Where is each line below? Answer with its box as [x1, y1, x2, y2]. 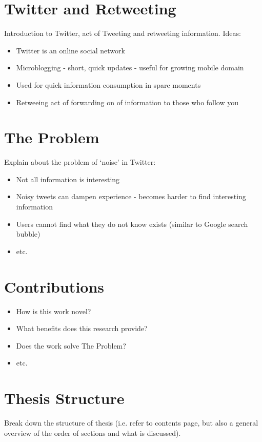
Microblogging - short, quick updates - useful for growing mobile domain [16, 62, 244, 73]
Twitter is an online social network [16, 45, 125, 55]
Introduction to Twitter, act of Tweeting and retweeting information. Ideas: [4, 28, 241, 39]
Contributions [4, 276, 105, 297]
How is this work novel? [16, 305, 91, 316]
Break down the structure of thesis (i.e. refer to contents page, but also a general [4, 417, 258, 428]
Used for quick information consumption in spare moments [16, 79, 201, 90]
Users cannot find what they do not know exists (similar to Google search [16, 218, 248, 229]
